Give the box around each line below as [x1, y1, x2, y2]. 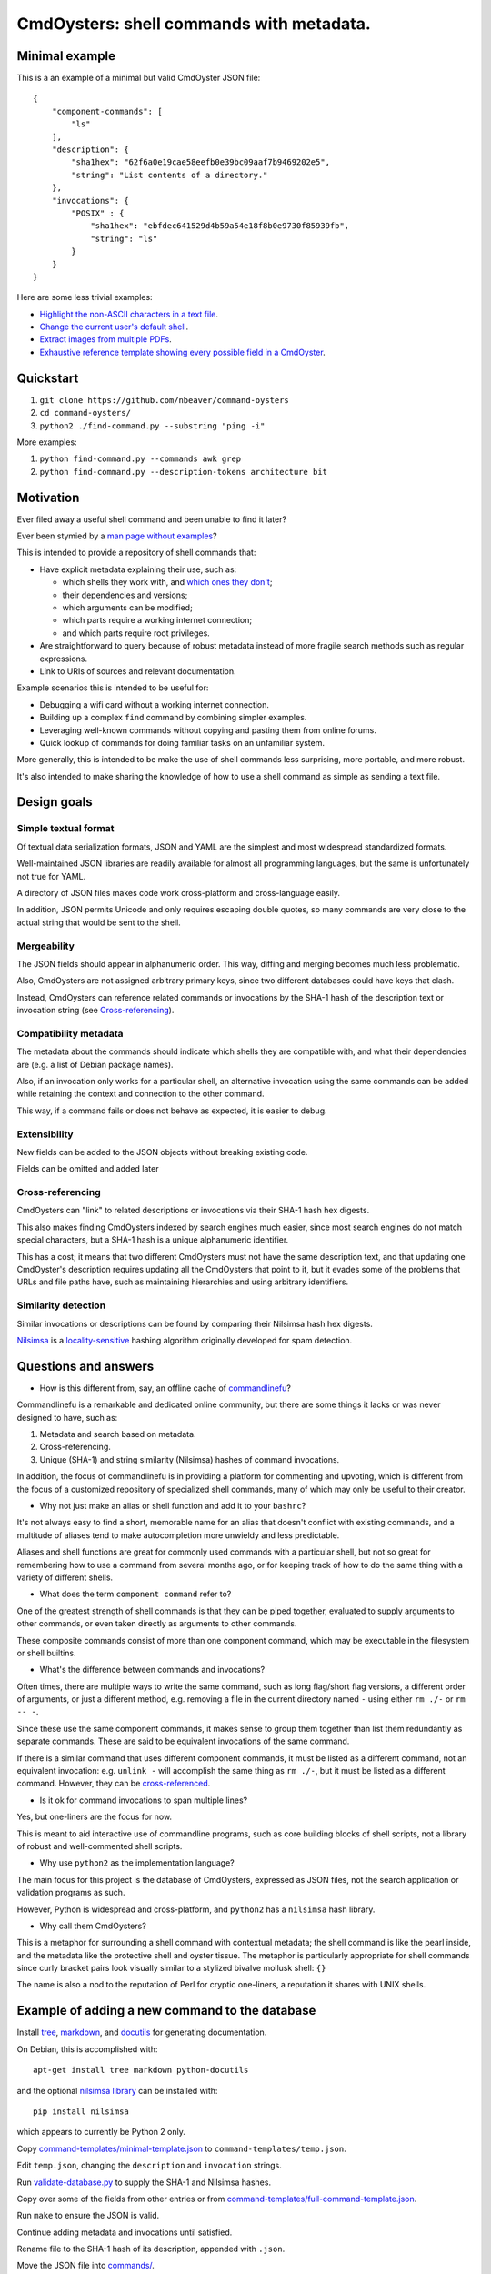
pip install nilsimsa [33, 2106, 129, 2117]
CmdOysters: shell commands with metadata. [16, 14, 372, 34]
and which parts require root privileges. [62, 628, 211, 639]
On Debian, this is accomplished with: [16, 2043, 158, 2055]
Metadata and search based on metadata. [39, 1429, 196, 1440]
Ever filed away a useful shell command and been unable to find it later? [16, 514, 286, 525]
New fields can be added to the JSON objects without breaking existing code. [16, 1146, 308, 1157]
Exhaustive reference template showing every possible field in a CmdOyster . [39, 347, 326, 357]
